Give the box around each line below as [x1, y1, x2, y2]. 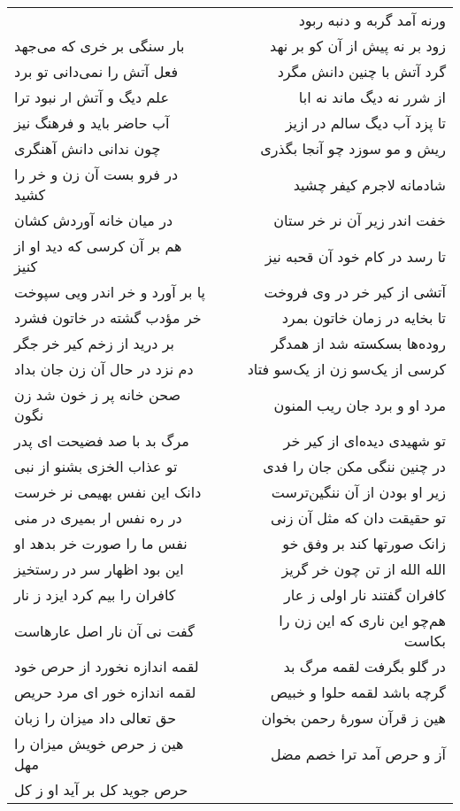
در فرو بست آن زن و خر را [14, 164, 179, 184]
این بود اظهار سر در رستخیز [14, 559, 184, 579]
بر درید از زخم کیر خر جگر [14, 333, 174, 353]
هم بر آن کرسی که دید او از [14, 236, 182, 256]
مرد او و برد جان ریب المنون [273, 394, 446, 415]
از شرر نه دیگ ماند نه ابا [298, 87, 446, 107]
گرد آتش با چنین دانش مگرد [277, 61, 446, 81]
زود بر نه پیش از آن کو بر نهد [270, 35, 446, 56]
